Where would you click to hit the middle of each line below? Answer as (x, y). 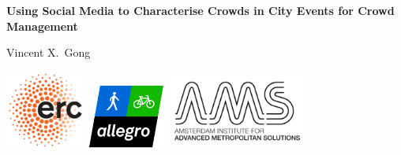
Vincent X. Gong (49, 52)
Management (42, 26)
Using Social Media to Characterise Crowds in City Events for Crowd (200, 10)
